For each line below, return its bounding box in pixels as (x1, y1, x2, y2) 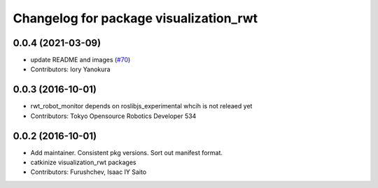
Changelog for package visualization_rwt (13, 10, 258, 26)
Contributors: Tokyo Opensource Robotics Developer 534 (30, 112, 197, 120)
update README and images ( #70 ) (30, 56, 131, 64)
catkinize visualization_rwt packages (30, 158, 136, 167)
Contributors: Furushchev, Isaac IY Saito (30, 168, 147, 176)
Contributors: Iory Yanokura (30, 65, 111, 73)
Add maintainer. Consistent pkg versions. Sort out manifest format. (30, 148, 223, 157)
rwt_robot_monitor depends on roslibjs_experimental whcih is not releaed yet (30, 102, 253, 110)
